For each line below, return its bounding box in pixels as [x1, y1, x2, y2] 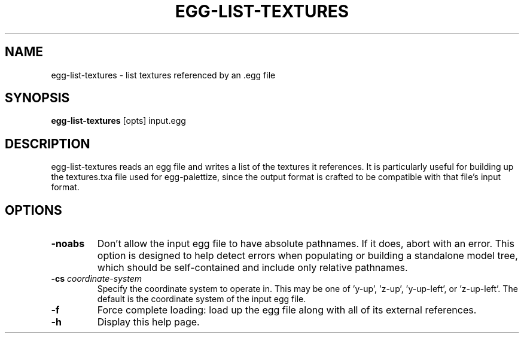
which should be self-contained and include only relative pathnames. [97, 261, 408, 274]
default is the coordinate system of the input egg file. [97, 294, 306, 304]
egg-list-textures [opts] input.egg [51, 115, 186, 126]
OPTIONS [5, 202, 62, 218]
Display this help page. [97, 316, 200, 328]
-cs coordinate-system [51, 273, 142, 284]
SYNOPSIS [5, 90, 70, 106]
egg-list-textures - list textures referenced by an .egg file [51, 69, 276, 80]
